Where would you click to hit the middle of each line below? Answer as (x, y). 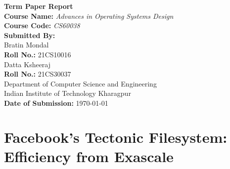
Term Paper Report (39, 6)
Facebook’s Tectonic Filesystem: (116, 137)
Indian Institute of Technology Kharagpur (68, 93)
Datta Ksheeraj (27, 64)
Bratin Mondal (26, 45)
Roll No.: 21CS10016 (38, 54)
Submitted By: (30, 35)
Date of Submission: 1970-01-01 (56, 103)
